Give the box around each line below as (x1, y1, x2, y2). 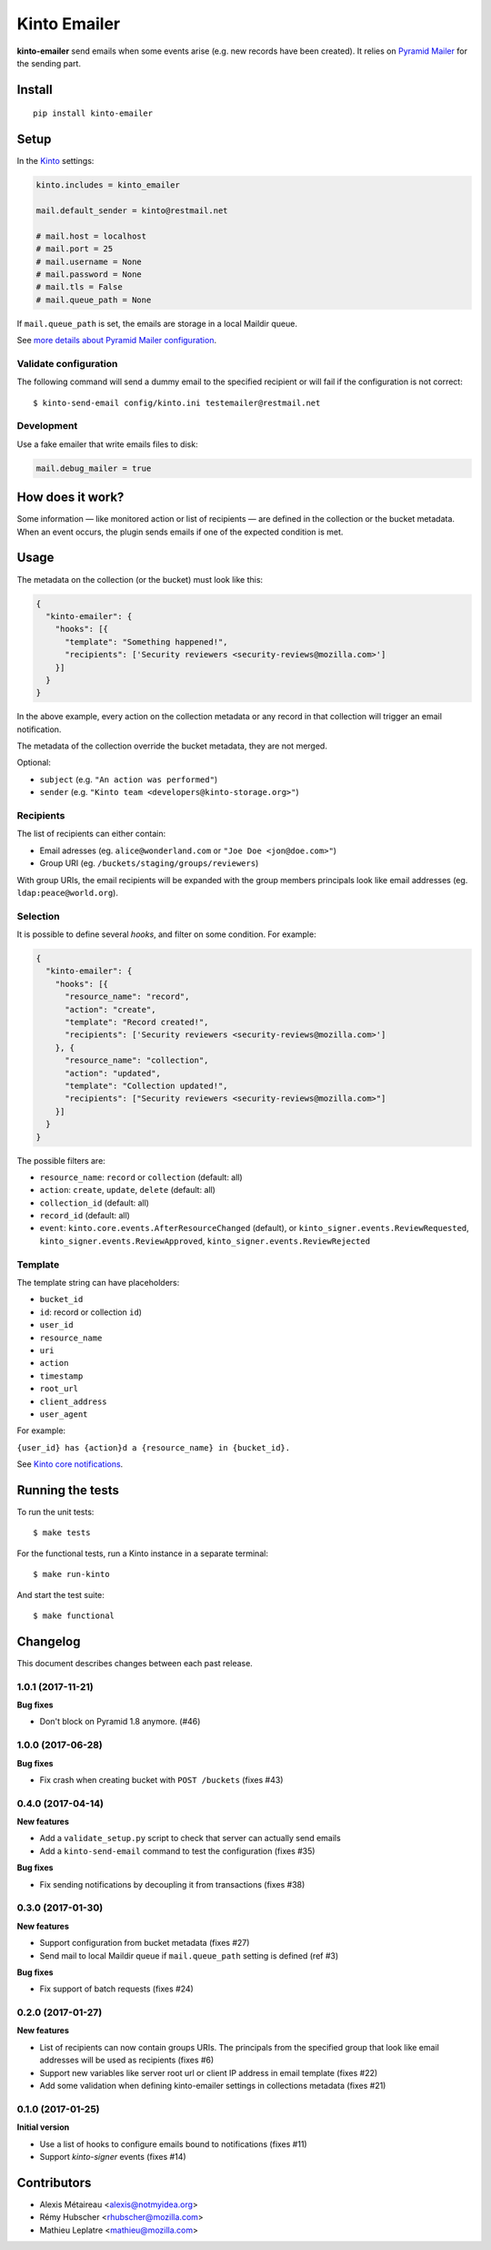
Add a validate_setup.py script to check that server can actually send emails (39, 1833, 341, 1844)
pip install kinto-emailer (33, 108, 154, 118)
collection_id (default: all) (39, 1197, 150, 1208)
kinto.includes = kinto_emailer (35, 180, 181, 190)
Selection (16, 910, 60, 922)
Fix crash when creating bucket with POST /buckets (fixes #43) (39, 1774, 284, 1785)
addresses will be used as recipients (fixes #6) (39, 2054, 215, 2066)
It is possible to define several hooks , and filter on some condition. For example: (16, 929, 317, 940)
